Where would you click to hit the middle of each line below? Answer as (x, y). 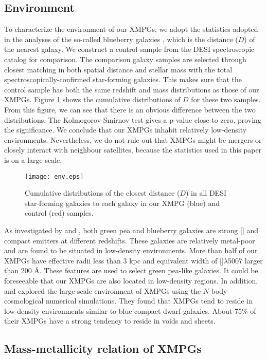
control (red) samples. (59, 213)
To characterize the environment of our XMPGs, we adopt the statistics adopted (131, 29)
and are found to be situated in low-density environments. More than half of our (131, 250)
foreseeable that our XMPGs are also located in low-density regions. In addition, (131, 280)
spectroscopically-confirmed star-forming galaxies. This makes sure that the (123, 79)
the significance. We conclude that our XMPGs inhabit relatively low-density (126, 130)
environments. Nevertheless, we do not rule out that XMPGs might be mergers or (133, 139)
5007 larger (245, 260)
